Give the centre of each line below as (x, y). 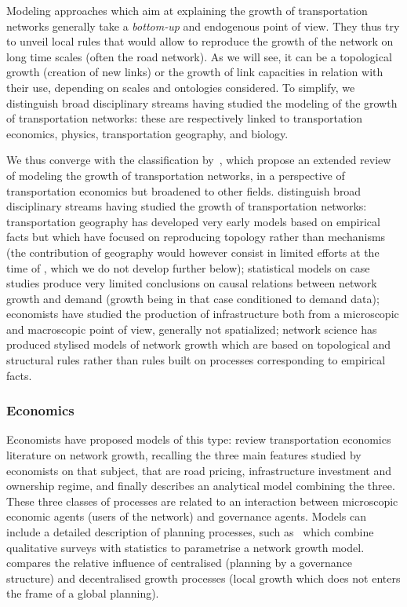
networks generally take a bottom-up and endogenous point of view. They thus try (203, 26)
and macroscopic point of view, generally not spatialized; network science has (192, 329)
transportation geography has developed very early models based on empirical (193, 221)
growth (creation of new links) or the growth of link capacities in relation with (195, 72)
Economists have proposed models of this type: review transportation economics (199, 439)
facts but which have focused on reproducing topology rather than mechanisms (196, 237)
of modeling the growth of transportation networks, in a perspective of (176, 175)
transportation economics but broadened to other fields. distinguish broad (184, 190)
